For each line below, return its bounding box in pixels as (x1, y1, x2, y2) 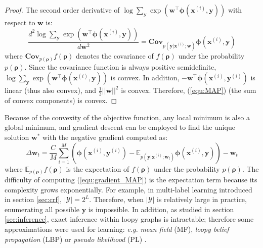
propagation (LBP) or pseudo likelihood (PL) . (5, 233, 147, 244)
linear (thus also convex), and (5, 85, 97, 95)
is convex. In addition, (110, 72, 180, 83)
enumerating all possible (5, 204, 79, 214)
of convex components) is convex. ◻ (5, 95, 117, 106)
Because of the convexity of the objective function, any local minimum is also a (5, 112, 250, 122)
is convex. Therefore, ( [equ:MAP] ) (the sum (121, 85, 256, 95)
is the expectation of (66, 163, 129, 174)
